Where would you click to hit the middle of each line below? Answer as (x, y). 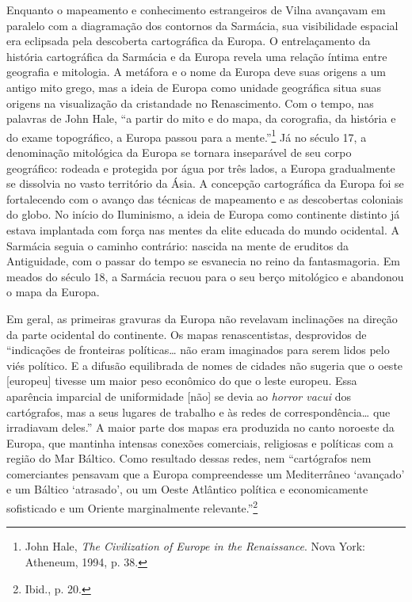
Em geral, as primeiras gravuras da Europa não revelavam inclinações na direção (202, 318)
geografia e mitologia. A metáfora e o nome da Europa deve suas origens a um (196, 72)
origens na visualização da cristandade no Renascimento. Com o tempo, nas (190, 103)
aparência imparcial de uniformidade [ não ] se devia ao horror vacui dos (179, 396)
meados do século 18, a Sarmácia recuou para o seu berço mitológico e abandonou (205, 276)
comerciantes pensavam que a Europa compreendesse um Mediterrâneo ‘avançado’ (206, 473)
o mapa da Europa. (53, 292)
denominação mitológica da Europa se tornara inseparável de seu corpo (179, 152)
